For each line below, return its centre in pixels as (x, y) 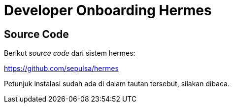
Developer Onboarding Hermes (108, 10)
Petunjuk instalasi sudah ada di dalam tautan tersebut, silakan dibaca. (117, 84)
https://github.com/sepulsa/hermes (61, 69)
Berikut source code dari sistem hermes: (70, 53)
